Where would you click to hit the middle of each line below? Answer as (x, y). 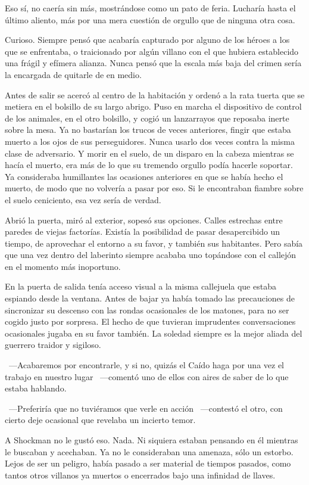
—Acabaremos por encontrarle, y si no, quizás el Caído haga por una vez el (146, 365)
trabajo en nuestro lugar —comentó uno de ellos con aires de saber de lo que (147, 376)
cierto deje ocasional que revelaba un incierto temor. (100, 420)
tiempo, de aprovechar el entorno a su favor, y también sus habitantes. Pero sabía (154, 243)
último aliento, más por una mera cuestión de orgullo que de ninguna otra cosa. (150, 19)
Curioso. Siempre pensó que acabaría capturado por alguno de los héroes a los (147, 40)
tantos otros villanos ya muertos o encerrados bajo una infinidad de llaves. (140, 475)
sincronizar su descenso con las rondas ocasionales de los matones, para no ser (147, 310)
